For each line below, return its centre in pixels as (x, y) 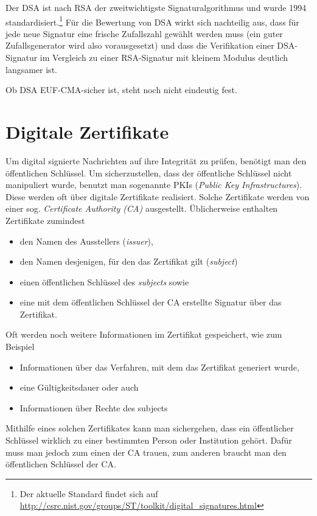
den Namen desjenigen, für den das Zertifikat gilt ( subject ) (129, 261)
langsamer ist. (31, 69)
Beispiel (20, 347)
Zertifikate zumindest (45, 220)
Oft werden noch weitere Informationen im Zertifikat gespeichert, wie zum (144, 334)
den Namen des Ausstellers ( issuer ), (86, 241)
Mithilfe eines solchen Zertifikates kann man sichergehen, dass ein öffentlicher (150, 428)
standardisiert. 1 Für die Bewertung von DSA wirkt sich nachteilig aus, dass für (152, 21)
